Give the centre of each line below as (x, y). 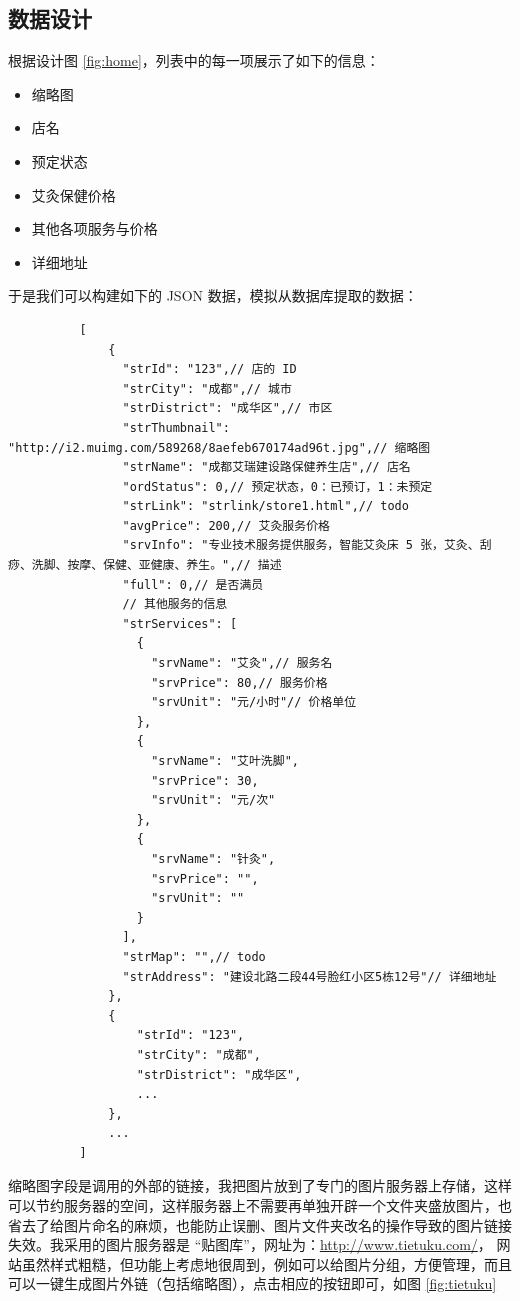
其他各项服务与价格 (94, 228)
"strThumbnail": (176, 427)
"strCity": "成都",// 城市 (207, 388)
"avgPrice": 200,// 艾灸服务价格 (226, 525)
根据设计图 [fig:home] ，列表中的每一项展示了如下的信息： (194, 60)
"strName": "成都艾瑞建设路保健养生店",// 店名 (266, 467)
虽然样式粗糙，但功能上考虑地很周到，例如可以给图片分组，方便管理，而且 (266, 1263)
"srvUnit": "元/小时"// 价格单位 (254, 702)
